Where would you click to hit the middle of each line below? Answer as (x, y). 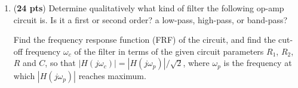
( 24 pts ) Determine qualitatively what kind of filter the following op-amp (149, 8)
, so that (60, 63)
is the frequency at (258, 63)
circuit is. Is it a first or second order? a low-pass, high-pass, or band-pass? (150, 19)
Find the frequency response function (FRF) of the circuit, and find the (145, 40)
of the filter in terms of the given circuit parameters (169, 51)
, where (196, 63)
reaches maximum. (112, 76)
